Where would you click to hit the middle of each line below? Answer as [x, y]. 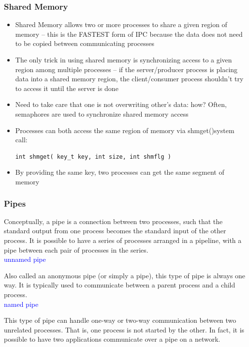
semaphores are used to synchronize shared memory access [102, 113]
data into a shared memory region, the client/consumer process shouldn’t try [129, 79]
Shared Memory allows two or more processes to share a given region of [121, 24]
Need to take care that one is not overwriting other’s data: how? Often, [121, 104]
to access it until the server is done [67, 88]
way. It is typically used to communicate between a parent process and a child [120, 285]
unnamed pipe [25, 259]
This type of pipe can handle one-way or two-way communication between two [120, 320]
